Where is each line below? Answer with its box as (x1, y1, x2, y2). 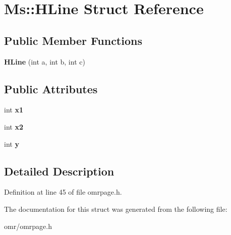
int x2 (4, 121, 23, 132)
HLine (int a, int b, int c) (4, 56, 85, 67)
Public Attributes (4, 81, 98, 96)
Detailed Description (4, 163, 114, 179)
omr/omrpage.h (4, 220, 52, 231)
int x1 (4, 104, 23, 115)
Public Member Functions (4, 32, 142, 48)
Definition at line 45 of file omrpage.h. (4, 187, 122, 197)
